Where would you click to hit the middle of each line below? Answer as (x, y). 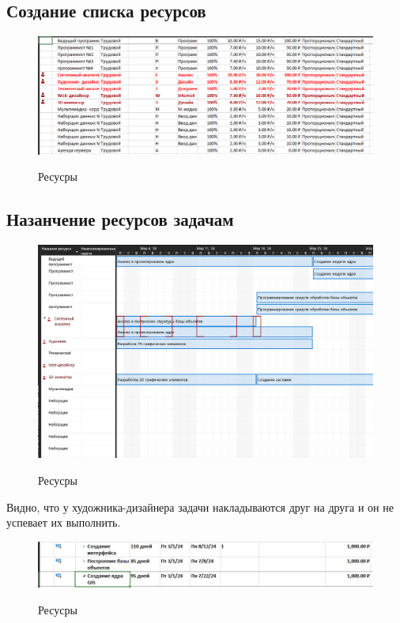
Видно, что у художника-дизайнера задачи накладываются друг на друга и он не (200, 507)
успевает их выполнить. (64, 522)
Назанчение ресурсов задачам (120, 219)
